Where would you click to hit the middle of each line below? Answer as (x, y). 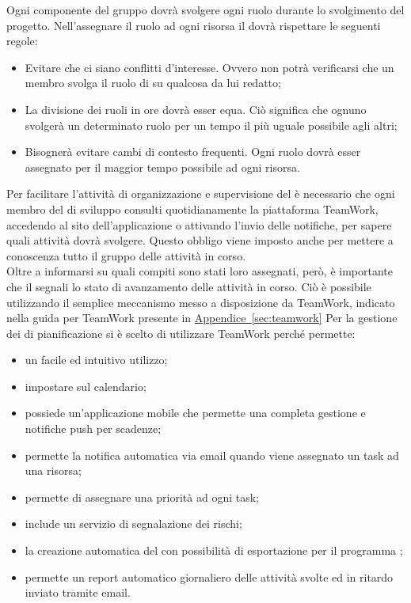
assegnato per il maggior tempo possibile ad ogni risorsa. (162, 167)
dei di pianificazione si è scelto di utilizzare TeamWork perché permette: (181, 333)
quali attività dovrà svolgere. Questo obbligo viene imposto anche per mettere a (200, 240)
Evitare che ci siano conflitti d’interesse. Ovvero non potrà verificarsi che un (209, 67)
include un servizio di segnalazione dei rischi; (133, 523)
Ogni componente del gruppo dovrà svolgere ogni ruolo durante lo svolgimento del (205, 9)
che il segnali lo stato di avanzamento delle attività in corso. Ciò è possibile (189, 286)
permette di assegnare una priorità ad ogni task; (142, 497)
